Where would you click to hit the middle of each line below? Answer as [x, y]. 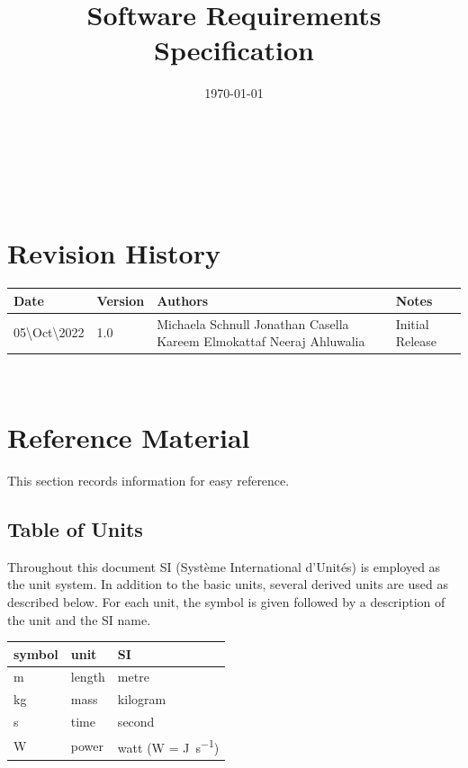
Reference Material [129, 438]
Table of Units [75, 528]
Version [121, 300]
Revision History [114, 253]
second [136, 722]
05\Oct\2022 [49, 332]
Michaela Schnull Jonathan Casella [253, 323]
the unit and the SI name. [79, 619]
